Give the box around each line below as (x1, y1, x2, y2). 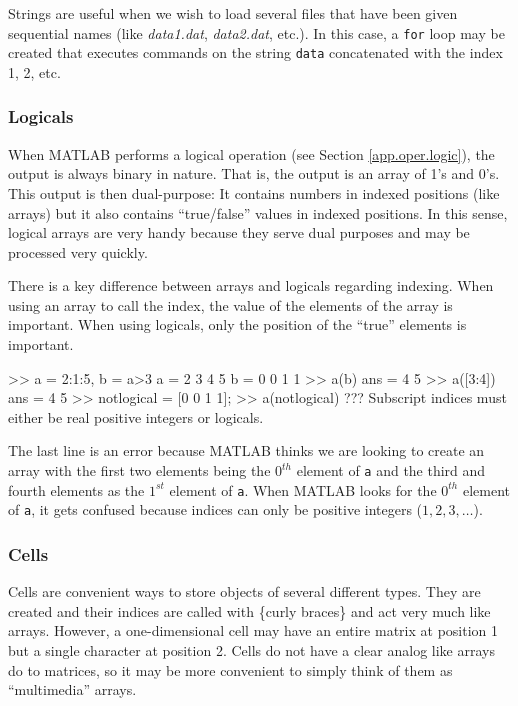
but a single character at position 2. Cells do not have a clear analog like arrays (8, 640, 495, 660)
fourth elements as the (8, 479, 145, 500)
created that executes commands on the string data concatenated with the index (8, 42, 503, 63)
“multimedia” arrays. (8, 679, 137, 700)
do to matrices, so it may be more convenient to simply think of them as (8, 659, 453, 680)
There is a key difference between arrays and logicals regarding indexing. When (8, 275, 494, 296)
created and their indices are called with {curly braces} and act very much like (8, 600, 491, 621)
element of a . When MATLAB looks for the (169, 479, 437, 500)
